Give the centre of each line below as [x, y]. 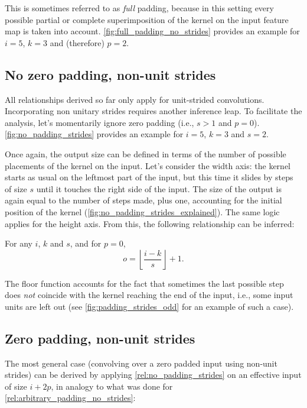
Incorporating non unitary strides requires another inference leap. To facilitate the [153, 111]
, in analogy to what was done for [112, 386]
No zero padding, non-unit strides [110, 74]
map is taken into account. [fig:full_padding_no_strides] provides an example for [152, 31]
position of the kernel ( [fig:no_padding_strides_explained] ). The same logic [142, 211]
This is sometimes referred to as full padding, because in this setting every [139, 8]
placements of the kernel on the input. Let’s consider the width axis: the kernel [148, 165]
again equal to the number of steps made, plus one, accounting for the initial [143, 200]
